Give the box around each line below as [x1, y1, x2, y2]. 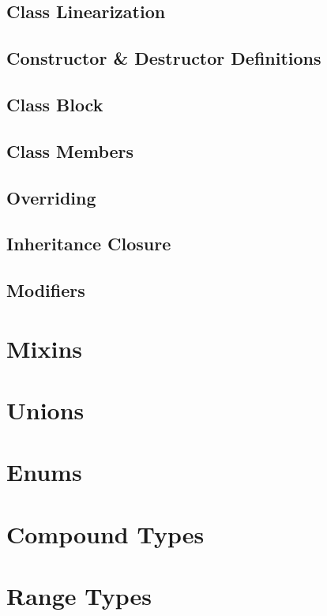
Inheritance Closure [6, 231, 171, 256]
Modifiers [6, 278, 85, 302]
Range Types [6, 580, 152, 612]
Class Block [6, 92, 103, 116]
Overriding [6, 185, 96, 209]
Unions [6, 394, 85, 426]
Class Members [6, 138, 134, 163]
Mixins [6, 332, 83, 364]
